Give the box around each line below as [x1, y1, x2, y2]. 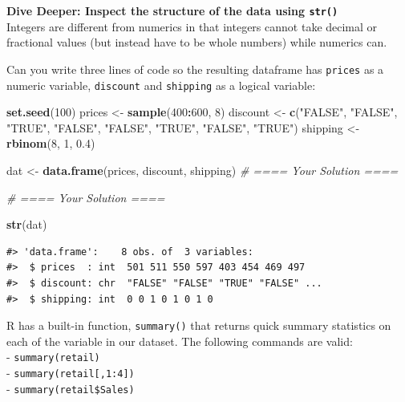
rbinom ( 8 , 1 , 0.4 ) [6, 135, 95, 152]
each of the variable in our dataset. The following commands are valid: [6, 332, 353, 349]
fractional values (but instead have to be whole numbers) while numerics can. [6, 34, 387, 51]
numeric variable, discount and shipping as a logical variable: [6, 76, 316, 93]
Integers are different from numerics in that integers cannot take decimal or [6, 18, 378, 35]
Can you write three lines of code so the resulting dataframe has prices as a [6, 60, 384, 77]
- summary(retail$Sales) [6, 380, 135, 396]
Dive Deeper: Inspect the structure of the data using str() [6, 2, 338, 18]
